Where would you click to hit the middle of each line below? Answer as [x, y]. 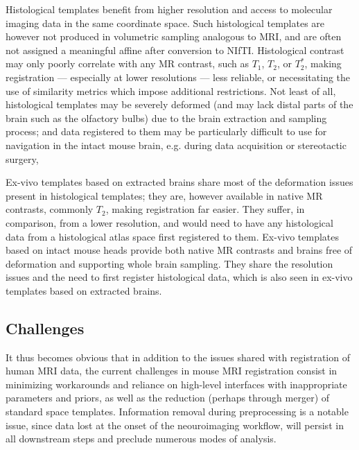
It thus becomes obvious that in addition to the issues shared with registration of [178, 357]
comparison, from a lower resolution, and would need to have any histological [169, 222]
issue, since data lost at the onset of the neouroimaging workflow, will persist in [175, 425]
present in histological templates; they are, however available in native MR [164, 195]
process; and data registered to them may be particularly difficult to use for [166, 131]
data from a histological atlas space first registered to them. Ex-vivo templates [173, 236]
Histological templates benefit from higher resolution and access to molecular [169, 9]
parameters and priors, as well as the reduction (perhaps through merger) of [168, 398]
